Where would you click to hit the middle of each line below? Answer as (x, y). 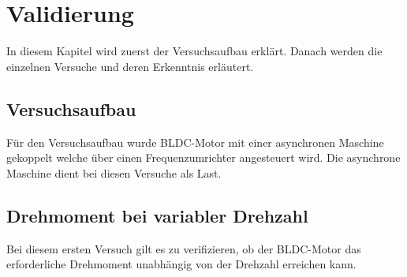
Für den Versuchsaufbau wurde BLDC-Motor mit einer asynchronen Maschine (195, 142)
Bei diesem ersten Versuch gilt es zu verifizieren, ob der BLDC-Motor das (184, 248)
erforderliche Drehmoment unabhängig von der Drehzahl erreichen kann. (181, 264)
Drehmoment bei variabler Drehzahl (157, 215)
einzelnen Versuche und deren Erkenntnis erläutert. (130, 66)
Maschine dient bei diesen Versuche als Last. (114, 172)
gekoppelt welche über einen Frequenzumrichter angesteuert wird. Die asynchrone (203, 157)
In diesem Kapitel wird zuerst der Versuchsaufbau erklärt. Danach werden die (194, 51)
